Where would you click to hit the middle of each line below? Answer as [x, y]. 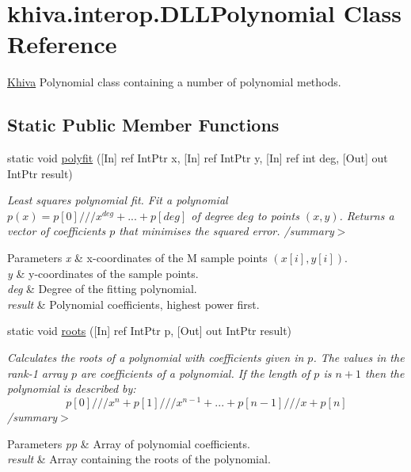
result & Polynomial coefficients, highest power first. [133, 304]
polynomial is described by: [72, 388]
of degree [212, 215]
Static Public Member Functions [143, 125]
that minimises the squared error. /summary [226, 231]
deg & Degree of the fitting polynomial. [102, 289]
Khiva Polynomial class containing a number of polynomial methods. [174, 82]
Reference [62, 44]
